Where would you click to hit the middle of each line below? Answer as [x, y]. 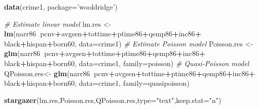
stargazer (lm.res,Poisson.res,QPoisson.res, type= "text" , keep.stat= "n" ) [113, 100]
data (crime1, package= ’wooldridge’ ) [61, 7]
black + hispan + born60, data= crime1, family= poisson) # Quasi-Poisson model [127, 63]
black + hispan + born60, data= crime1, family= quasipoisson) [97, 83]
